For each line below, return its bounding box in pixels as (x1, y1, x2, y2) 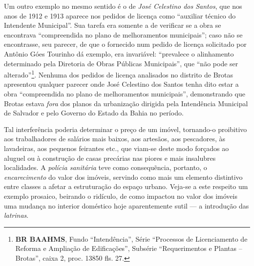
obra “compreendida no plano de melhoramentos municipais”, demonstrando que (4, 89, 245, 98)
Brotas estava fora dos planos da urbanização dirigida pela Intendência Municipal (4, 98, 248, 108)
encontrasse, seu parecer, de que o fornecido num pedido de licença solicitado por (4, 39, 247, 49)
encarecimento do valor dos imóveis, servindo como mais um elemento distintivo (4, 171, 243, 182)
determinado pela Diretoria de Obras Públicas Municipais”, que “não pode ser (4, 58, 238, 68)
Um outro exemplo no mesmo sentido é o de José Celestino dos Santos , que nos (4, 1, 242, 11)
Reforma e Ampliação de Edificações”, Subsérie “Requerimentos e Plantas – (15, 243, 242, 253)
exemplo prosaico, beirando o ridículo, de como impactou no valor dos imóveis (4, 190, 237, 201)
